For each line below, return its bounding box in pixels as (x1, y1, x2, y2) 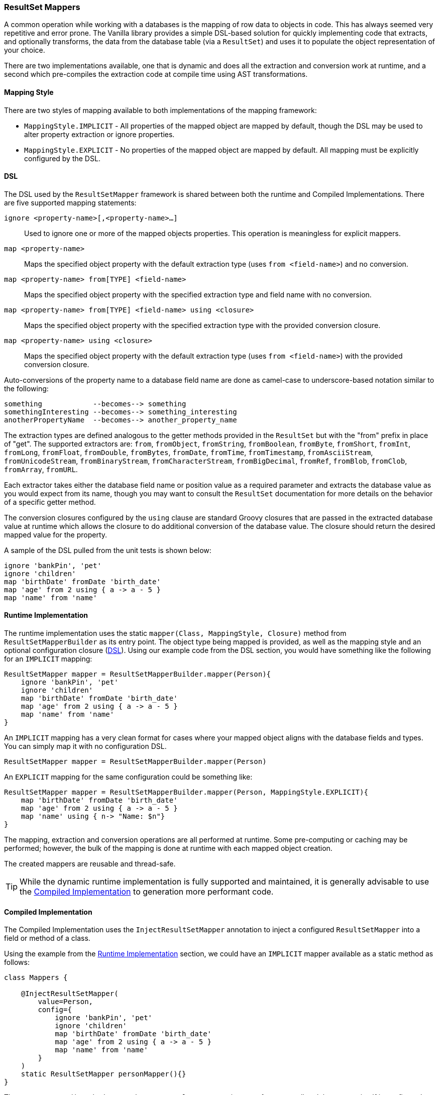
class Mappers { (4, 973, 68, 982)
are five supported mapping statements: (4, 198, 137, 207)
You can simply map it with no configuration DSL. (4, 742, 167, 751)
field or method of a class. (4, 934, 90, 943)
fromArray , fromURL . (4, 465, 78, 474)
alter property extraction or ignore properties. (24, 130, 175, 139)
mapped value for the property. (4, 530, 107, 539)
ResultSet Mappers (4, 2, 80, 12)
